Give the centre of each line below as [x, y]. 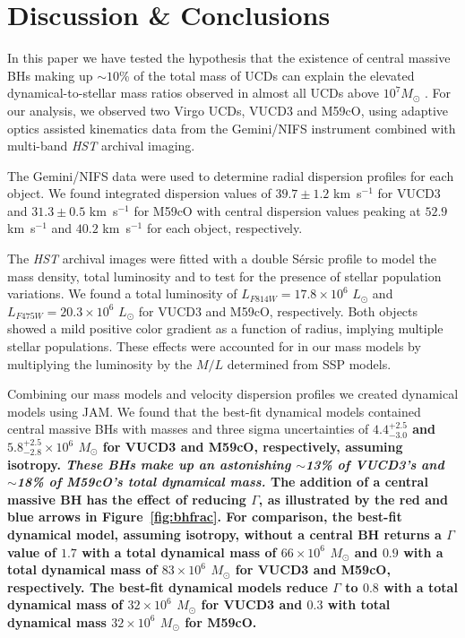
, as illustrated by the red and [353, 499]
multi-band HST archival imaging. [101, 146]
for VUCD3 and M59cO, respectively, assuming [253, 446]
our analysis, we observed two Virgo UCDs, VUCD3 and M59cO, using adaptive [228, 110]
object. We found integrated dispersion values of [139, 193]
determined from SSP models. [309, 363]
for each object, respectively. [224, 228]
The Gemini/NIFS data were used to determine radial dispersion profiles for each [231, 175]
